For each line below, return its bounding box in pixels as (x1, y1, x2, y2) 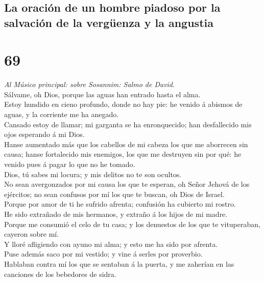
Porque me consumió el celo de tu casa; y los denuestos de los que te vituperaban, (4, 218, 260, 229)
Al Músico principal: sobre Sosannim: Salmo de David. (4, 79, 175, 90)
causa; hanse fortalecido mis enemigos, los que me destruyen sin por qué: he (4, 149, 242, 159)
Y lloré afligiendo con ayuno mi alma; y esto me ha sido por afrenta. (4, 238, 218, 249)
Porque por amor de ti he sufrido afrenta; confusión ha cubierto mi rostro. (4, 199, 236, 209)
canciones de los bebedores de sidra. (4, 268, 116, 279)
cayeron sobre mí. (4, 229, 59, 239)
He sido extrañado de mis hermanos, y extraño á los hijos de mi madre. (4, 209, 228, 219)
